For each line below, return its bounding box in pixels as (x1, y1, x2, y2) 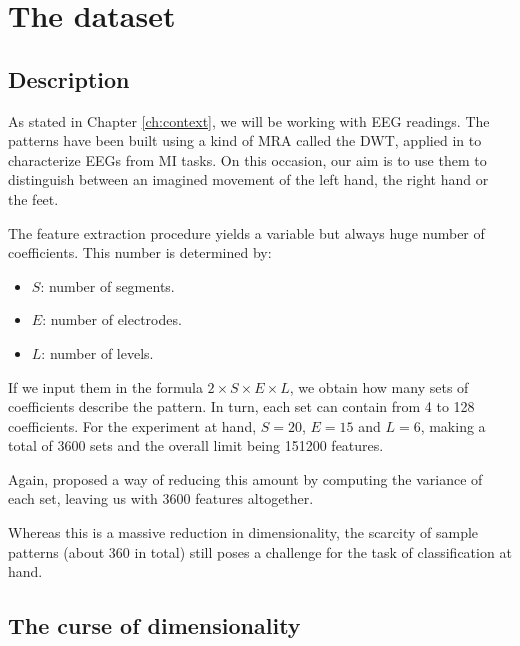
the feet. (8, 188, 59, 209)
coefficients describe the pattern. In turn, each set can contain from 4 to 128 (8, 396, 475, 417)
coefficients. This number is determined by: (8, 242, 272, 263)
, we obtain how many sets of (289, 376, 469, 397)
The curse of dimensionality (8, 610, 301, 641)
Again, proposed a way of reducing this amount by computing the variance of (8, 468, 483, 489)
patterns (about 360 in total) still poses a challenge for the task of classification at (8, 541, 512, 562)
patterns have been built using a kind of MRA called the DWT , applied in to (8, 130, 482, 151)
